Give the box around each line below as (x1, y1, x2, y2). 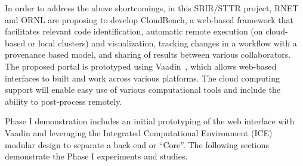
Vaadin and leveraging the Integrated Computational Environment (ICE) (5, 126, 273, 139)
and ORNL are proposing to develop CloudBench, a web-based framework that (5, 13, 293, 26)
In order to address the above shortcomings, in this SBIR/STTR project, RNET (5, 2, 299, 14)
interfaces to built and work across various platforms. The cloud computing (5, 71, 280, 84)
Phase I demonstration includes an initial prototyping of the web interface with (5, 115, 295, 127)
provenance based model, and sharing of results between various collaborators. (5, 48, 291, 61)
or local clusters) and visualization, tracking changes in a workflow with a (27, 36, 297, 49)
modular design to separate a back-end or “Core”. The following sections (5, 138, 269, 151)
